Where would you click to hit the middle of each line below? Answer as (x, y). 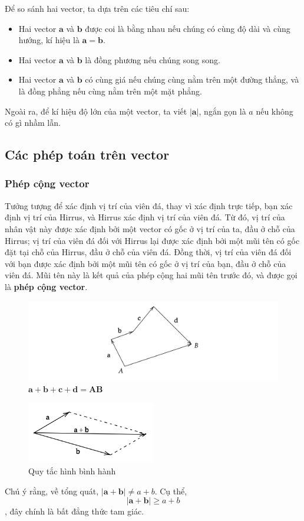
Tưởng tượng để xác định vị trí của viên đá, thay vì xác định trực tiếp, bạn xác (149, 205)
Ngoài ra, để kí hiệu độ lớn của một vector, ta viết (96, 111)
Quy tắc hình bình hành (72, 470)
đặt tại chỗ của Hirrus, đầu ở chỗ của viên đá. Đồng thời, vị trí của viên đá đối (148, 252)
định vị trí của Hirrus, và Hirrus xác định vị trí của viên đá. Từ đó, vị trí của (145, 217)
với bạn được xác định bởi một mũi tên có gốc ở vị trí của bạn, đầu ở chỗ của (146, 263)
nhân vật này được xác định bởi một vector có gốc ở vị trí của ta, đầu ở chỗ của (150, 228)
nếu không (275, 111)
